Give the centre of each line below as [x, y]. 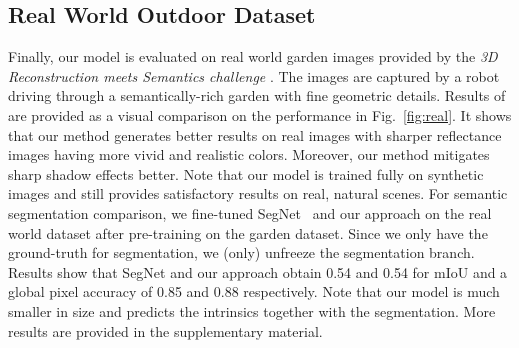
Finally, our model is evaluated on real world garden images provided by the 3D [253, 56]
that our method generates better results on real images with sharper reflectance [255, 134]
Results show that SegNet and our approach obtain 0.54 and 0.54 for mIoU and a [258, 271]
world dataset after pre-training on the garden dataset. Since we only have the [248, 232]
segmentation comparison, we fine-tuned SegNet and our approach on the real [250, 212]
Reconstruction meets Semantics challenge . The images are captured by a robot [254, 75]
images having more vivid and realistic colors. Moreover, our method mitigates [249, 154]
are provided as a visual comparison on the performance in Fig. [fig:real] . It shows [260, 114]
